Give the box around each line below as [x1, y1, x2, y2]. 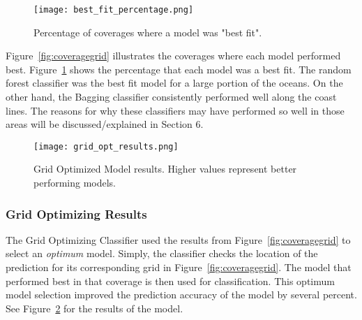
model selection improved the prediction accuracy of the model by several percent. [6, 287, 357, 302]
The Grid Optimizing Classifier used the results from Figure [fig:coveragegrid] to [6, 232, 351, 247]
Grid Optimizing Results [6, 205, 147, 222]
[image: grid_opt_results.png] [33, 141, 179, 152]
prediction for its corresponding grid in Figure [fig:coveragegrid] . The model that [6, 260, 352, 275]
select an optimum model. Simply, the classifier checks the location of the [6, 246, 318, 261]
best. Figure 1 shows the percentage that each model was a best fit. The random [6, 61, 352, 76]
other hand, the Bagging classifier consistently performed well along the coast [6, 89, 337, 104]
